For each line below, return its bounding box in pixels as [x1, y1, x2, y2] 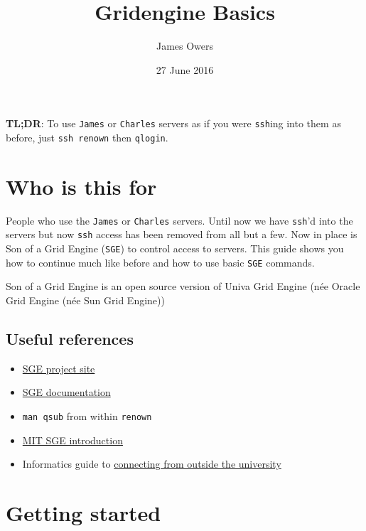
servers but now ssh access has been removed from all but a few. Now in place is [6, 227, 357, 242]
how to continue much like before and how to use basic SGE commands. [6, 254, 315, 269]
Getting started [6, 498, 161, 527]
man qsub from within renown [22, 408, 152, 423]
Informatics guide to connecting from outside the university [22, 456, 281, 471]
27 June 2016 [156, 62, 214, 77]
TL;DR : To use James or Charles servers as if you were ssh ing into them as [6, 116, 341, 131]
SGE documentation [22, 385, 111, 399]
